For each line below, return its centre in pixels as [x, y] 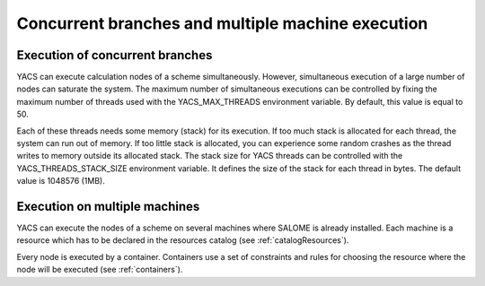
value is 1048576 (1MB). [61, 181]
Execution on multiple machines [108, 207]
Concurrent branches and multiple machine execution [222, 23]
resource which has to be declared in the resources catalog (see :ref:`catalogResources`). [183, 240]
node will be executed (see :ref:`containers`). [100, 270]
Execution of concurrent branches [115, 55]
